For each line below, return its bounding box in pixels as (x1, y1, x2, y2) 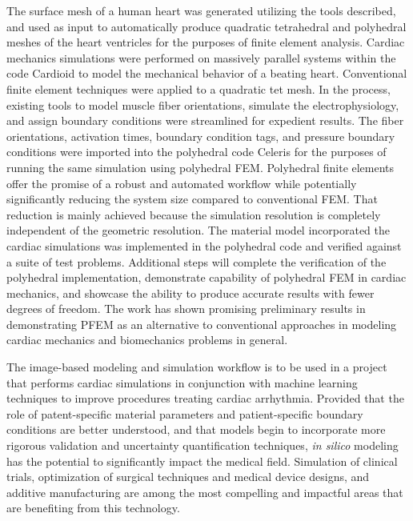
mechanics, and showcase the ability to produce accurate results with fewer (6, 284, 375, 301)
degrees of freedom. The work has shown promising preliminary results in (6, 300, 366, 317)
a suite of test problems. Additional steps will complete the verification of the (6, 253, 387, 270)
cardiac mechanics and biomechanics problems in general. (6, 331, 288, 348)
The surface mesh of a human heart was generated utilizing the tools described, (6, 2, 396, 18)
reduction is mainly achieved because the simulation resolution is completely (6, 206, 381, 222)
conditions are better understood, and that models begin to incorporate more (6, 421, 386, 438)
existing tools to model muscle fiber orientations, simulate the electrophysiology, (6, 96, 399, 113)
